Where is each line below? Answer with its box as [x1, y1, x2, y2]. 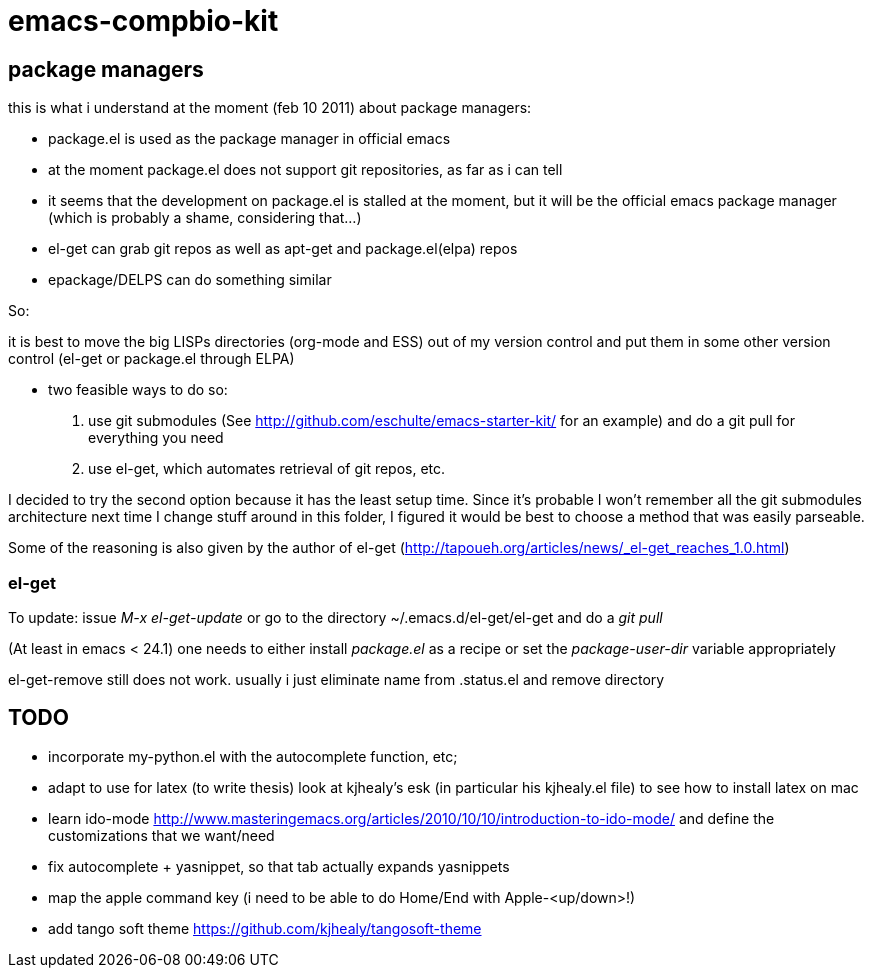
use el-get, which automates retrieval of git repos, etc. [88, 460, 446, 478]
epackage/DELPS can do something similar [48, 271, 332, 289]
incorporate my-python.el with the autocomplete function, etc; [48, 747, 458, 765]
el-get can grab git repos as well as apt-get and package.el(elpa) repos [48, 240, 518, 258]
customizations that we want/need [48, 826, 275, 844]
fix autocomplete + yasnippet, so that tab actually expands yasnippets [48, 857, 510, 875]
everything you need [88, 429, 224, 447]
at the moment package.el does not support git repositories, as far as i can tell [48, 161, 563, 179]
